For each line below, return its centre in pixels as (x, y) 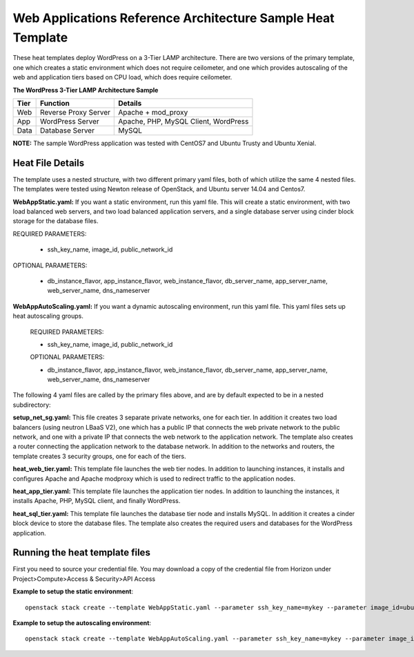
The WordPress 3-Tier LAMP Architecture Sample (86, 90)
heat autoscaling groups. (48, 316)
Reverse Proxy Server (75, 112)
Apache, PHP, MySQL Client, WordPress (184, 121)
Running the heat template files (82, 553)
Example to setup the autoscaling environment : (82, 623)
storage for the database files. (56, 221)
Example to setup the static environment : (73, 591)
